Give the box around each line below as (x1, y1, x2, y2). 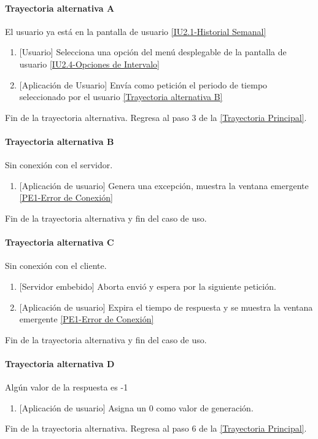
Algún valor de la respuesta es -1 (5, 381, 128, 394)
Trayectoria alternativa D (5, 357, 115, 370)
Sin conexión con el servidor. (5, 158, 113, 171)
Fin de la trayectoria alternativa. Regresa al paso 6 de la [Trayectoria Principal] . (5, 422, 307, 435)
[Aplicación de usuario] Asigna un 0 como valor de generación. (19, 401, 254, 414)
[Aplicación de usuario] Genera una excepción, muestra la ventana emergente (19, 179, 309, 192)
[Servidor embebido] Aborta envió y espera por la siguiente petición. (19, 279, 276, 292)
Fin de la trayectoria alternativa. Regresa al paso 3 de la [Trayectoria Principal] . (5, 111, 307, 123)
